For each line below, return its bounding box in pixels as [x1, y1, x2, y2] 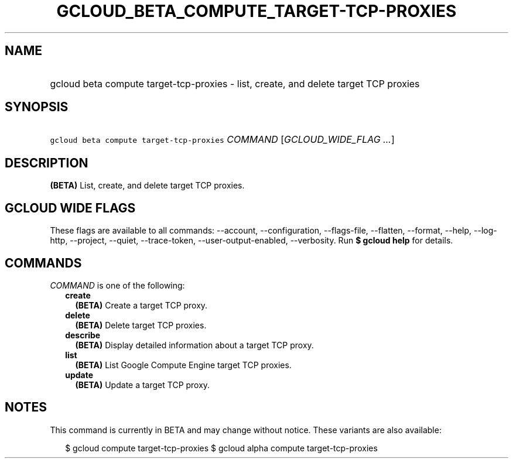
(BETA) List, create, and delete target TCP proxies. [50, 180, 245, 191]
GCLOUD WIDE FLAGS [5, 200, 136, 215]
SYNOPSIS [5, 100, 69, 115]
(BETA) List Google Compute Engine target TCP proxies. [75, 359, 292, 370]
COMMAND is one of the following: [50, 280, 185, 290]
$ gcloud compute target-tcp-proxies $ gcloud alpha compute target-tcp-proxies [65, 443, 378, 453]
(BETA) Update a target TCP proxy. [75, 379, 210, 390]
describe [65, 330, 101, 340]
